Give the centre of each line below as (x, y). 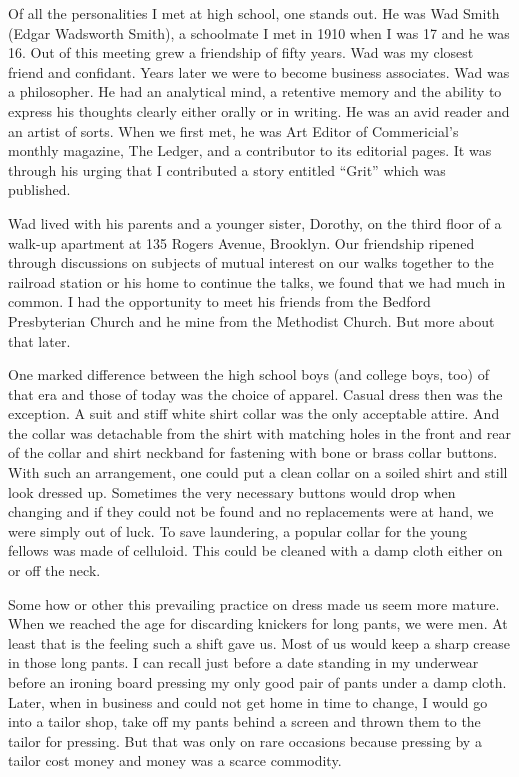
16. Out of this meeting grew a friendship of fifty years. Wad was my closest (241, 52)
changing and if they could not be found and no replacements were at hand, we (251, 511)
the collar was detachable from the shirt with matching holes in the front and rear (259, 432)
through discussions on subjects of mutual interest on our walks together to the (251, 262)
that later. (39, 340)
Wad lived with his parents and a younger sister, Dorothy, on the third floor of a (255, 222)
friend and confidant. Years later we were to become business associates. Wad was (259, 71)
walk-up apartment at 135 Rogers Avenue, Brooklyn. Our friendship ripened (241, 242)
